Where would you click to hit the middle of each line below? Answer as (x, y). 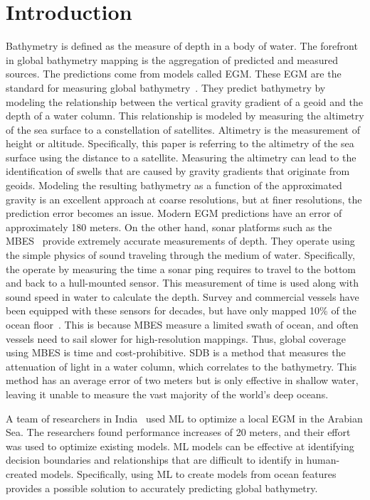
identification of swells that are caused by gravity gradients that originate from (178, 171)
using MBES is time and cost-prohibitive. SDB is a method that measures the (176, 352)
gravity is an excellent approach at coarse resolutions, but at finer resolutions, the (184, 199)
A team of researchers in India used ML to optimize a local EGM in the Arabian (184, 418)
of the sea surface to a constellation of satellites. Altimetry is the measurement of (183, 129)
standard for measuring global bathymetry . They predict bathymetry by (166, 87)
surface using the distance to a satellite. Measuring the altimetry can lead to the (181, 157)
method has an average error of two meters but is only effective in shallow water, (182, 380)
